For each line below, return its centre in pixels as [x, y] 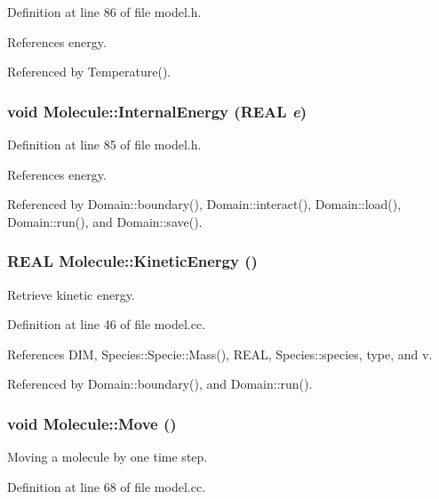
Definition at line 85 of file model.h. [104, 144]
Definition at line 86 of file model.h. [104, 12]
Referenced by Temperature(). [89, 72]
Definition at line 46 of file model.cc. [107, 324]
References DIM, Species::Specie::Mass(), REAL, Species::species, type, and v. [220, 354]
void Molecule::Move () [92, 423]
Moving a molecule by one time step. [108, 457]
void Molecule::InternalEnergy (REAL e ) [157, 111]
